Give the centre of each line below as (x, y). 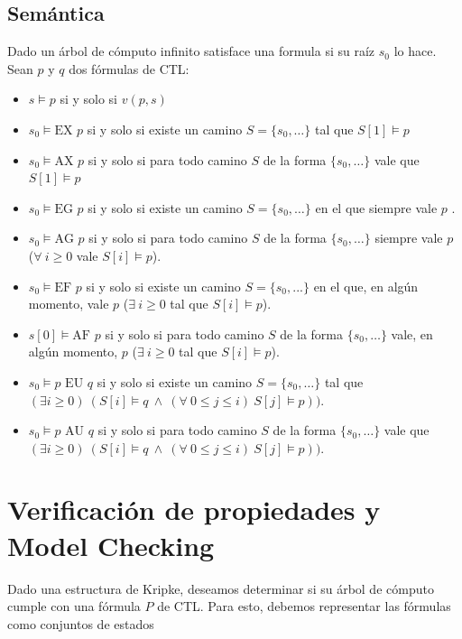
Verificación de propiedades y (194, 509)
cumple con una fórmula (74, 606)
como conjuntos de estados (81, 623)
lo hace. (415, 51)
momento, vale (69, 304)
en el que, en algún (366, 286)
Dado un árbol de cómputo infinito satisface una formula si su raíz (191, 51)
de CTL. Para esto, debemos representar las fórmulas (304, 606)
